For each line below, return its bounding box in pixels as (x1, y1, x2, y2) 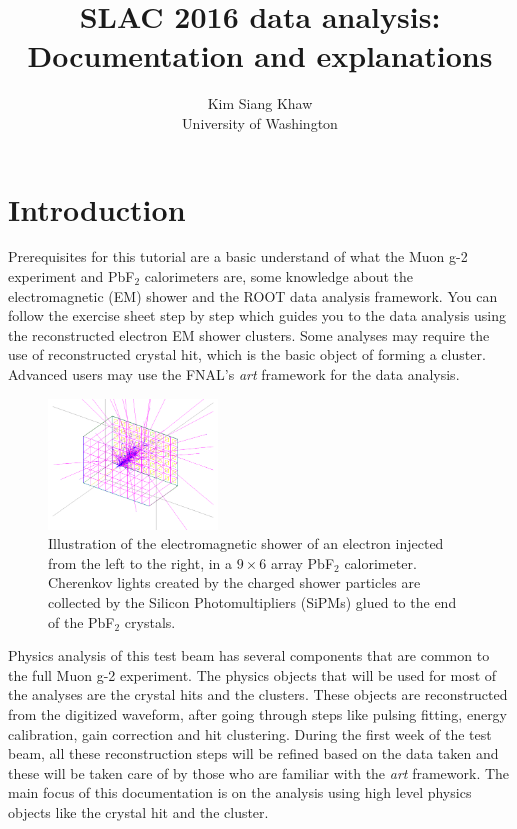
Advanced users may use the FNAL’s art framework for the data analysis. (8, 364, 460, 384)
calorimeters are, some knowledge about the (144, 266, 413, 287)
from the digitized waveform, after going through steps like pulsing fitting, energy (8, 703, 508, 724)
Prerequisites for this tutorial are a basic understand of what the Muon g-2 (8, 246, 468, 267)
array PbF (270, 552, 335, 573)
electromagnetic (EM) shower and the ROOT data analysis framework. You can (8, 285, 498, 306)
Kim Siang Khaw (207, 93, 313, 114)
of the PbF (48, 611, 115, 632)
